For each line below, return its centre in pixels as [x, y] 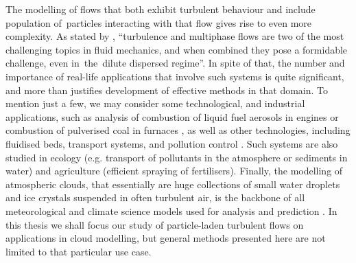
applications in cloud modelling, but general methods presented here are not [166, 238]
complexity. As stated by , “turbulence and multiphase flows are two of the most [175, 36]
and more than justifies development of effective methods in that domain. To [167, 90]
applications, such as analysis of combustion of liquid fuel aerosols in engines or [172, 116]
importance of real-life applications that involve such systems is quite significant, [175, 76]
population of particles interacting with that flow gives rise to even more [159, 22]
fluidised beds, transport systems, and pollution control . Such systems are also [172, 143]
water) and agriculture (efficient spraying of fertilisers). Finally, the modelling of [174, 171]
